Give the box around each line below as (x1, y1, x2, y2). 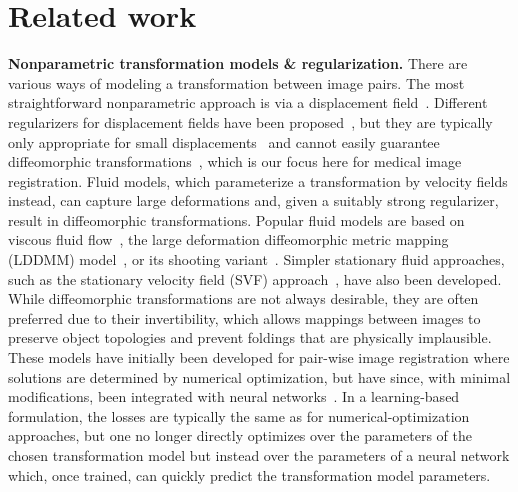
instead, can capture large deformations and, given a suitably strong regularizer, (8, 190, 499, 211)
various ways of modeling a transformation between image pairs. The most (8, 72, 465, 93)
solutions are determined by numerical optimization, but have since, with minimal (8, 366, 511, 387)
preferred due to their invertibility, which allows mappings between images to (8, 307, 481, 328)
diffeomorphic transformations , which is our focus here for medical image (8, 151, 462, 172)
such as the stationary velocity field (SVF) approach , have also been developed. (8, 268, 502, 289)
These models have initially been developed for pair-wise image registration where (8, 347, 510, 368)
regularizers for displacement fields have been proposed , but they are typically (8, 111, 493, 132)
